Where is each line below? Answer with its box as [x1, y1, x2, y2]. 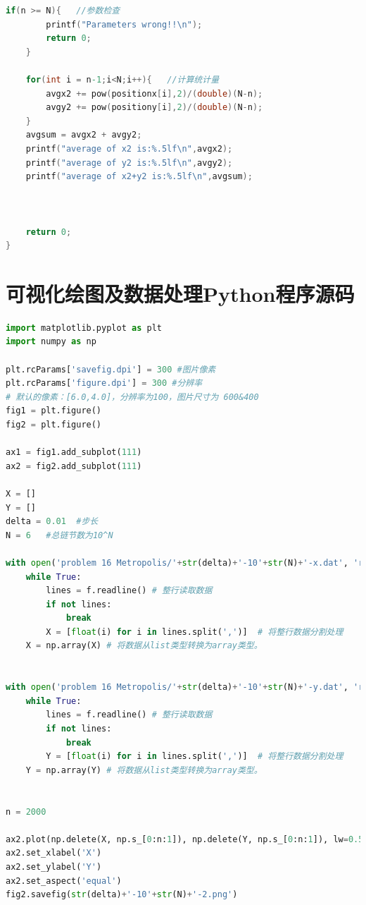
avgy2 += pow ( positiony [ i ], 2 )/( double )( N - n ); [46, 102, 263, 113]
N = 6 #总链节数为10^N [6, 530, 113, 540]
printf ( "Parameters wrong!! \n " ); [46, 19, 203, 30]
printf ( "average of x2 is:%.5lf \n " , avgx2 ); [25, 143, 233, 154]
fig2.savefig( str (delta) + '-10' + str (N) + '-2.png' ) [6, 889, 238, 900]
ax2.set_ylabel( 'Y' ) [6, 861, 102, 872]
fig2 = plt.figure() [6, 419, 102, 430]
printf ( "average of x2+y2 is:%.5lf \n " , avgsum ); [25, 171, 253, 182]
